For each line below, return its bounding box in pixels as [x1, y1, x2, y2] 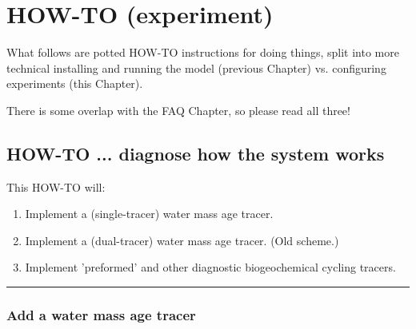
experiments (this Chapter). [6, 75, 143, 92]
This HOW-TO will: [6, 178, 106, 195]
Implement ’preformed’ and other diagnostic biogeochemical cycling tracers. [25, 259, 396, 275]
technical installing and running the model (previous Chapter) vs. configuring [6, 59, 386, 76]
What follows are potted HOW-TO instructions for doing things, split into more [6, 44, 399, 61]
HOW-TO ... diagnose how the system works [6, 141, 385, 165]
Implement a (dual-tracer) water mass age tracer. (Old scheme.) [25, 232, 339, 248]
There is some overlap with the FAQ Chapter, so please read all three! [6, 101, 350, 118]
